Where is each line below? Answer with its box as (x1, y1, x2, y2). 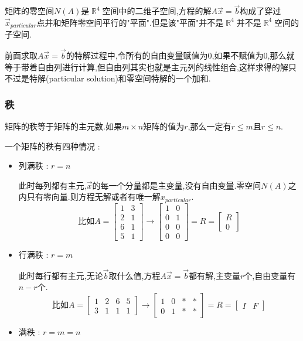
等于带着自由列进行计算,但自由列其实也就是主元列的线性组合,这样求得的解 (5, 60, 288, 73)
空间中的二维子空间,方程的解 (102, 5, 212, 17)
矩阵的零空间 (5, 5, 54, 17)
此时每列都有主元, (18, 179, 87, 191)
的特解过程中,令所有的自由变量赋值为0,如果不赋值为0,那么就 (66, 49, 295, 62)
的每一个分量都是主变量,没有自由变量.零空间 (92, 179, 261, 191)
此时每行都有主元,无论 (18, 269, 103, 281)
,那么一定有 (188, 120, 231, 132)
